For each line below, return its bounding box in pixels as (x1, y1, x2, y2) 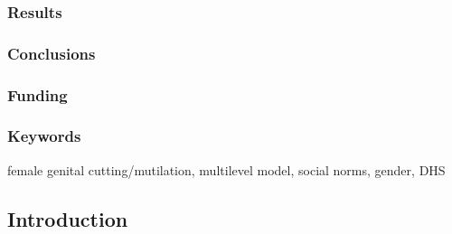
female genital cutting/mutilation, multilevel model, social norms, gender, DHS (7, 160, 446, 179)
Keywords (7, 125, 81, 147)
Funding (7, 83, 68, 106)
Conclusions (7, 42, 96, 64)
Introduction (7, 204, 128, 232)
